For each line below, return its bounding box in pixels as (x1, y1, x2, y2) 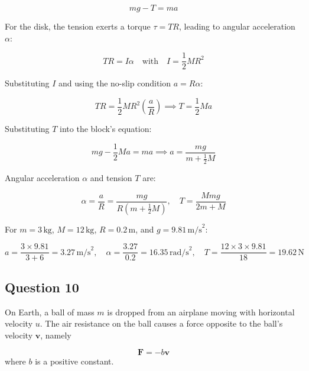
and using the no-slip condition (58, 77, 171, 89)
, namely (40, 328, 71, 341)
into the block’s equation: (60, 122, 152, 135)
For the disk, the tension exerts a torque (5, 20, 151, 32)
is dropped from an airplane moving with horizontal (107, 305, 295, 318)
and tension (90, 172, 132, 184)
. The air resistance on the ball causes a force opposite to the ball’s (40, 317, 283, 330)
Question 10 (5, 278, 79, 296)
